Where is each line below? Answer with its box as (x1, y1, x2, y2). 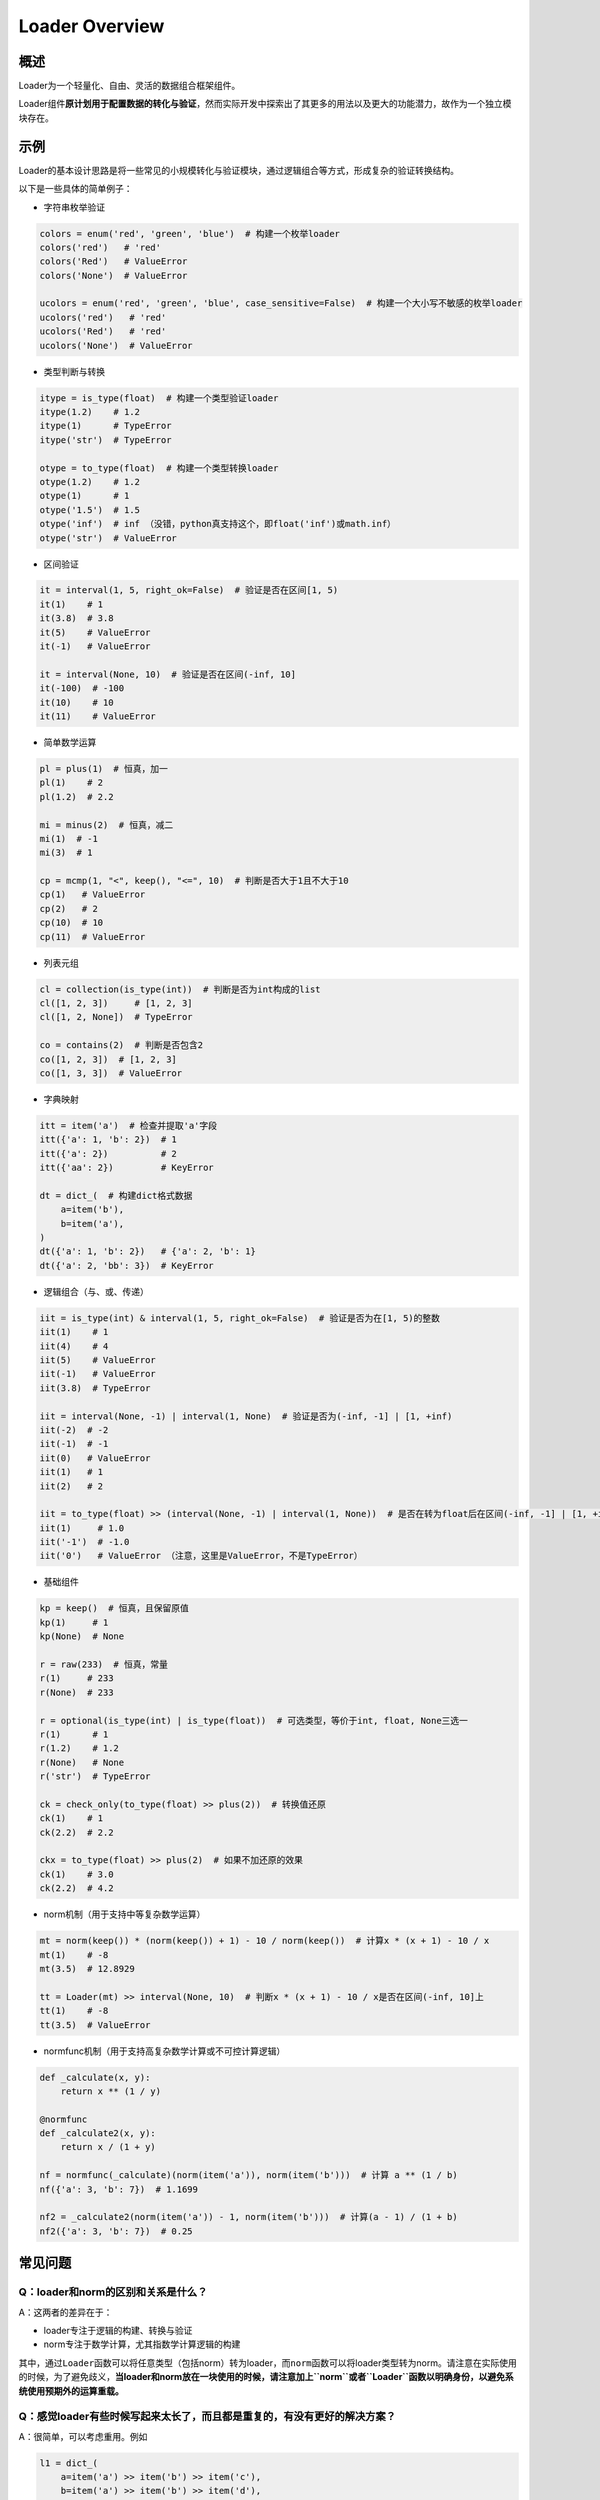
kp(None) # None (39, 1631, 125, 1642)
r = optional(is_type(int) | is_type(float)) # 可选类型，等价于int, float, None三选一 (39, 1715, 469, 1726)
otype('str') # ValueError (39, 532, 177, 544)
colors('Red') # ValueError (39, 256, 188, 267)
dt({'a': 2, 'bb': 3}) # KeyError (39, 1260, 214, 1271)
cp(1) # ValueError (39, 889, 146, 900)
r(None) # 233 (39, 1686, 114, 1698)
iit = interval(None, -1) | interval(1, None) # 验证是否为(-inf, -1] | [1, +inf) (39, 1410, 453, 1422)
